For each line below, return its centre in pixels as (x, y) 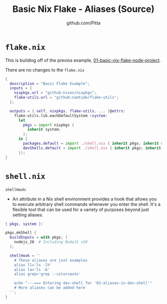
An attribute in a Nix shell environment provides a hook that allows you (84, 199)
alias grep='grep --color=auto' (47, 274)
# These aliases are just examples (51, 260)
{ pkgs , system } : (24, 224)
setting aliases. (28, 214)
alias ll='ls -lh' (33, 265)
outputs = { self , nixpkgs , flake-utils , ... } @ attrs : (68, 111)
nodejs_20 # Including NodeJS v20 (51, 242)
